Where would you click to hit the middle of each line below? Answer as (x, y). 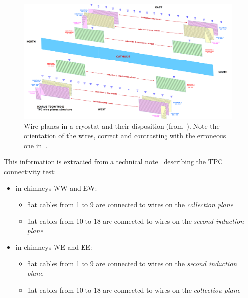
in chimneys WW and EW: (56, 188)
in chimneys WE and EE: (54, 247)
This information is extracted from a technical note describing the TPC (113, 162)
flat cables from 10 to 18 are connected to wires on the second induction (136, 221)
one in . (36, 145)
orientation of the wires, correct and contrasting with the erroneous (125, 135)
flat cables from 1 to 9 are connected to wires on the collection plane (130, 204)
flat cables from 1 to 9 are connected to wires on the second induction (132, 263)
